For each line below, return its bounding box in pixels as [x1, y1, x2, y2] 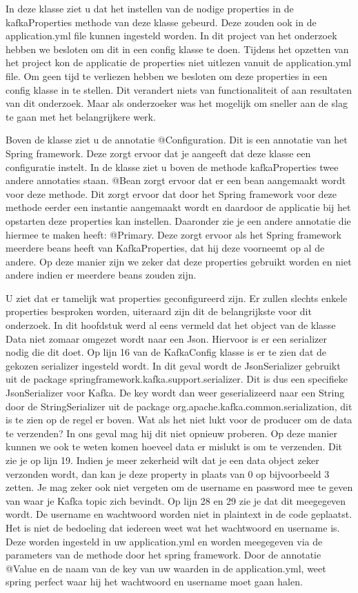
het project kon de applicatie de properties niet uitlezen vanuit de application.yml [6, 55, 352, 70]
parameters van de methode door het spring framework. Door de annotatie [6, 547, 321, 562]
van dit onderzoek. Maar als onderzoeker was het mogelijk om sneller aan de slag [6, 96, 348, 110]
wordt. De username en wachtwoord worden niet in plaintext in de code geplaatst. [6, 507, 352, 521]
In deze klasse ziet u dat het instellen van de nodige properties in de [6, 1, 294, 15]
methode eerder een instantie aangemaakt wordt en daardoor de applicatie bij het [6, 200, 351, 214]
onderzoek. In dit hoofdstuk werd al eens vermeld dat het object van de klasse [6, 318, 336, 332]
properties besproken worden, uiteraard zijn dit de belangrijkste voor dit [6, 304, 312, 319]
